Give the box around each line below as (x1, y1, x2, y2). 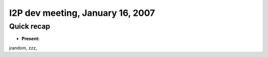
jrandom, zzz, (9, 45, 37, 51)
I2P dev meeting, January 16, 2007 (9, 7, 155, 18)
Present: (21, 36, 40, 42)
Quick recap (9, 22, 51, 31)
